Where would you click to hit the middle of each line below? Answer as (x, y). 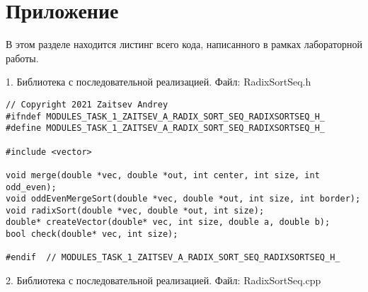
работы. (22, 58)
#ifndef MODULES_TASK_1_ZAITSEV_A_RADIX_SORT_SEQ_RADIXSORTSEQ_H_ (166, 116)
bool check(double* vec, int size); (92, 234)
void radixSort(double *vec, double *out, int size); (135, 210)
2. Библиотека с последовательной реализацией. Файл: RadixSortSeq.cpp (163, 280)
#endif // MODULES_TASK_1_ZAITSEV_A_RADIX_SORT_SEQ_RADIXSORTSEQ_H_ (173, 258)
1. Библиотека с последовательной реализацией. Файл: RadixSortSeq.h (159, 82)
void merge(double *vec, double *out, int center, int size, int (163, 175)
